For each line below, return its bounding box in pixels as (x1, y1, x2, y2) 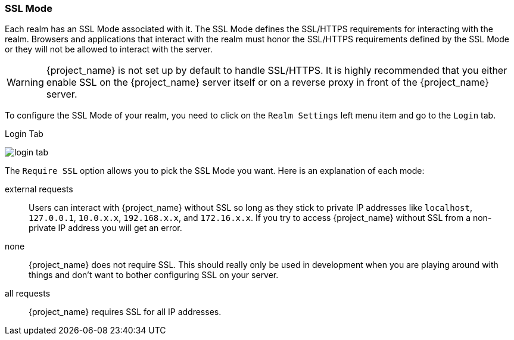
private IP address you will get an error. (29, 223, 182, 233)
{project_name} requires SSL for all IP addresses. (29, 307, 222, 317)
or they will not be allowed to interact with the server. (5, 44, 213, 55)
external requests (5, 184, 73, 195)
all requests (5, 288, 51, 299)
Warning (7, 76, 44, 89)
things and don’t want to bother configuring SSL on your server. (29, 270, 279, 280)
